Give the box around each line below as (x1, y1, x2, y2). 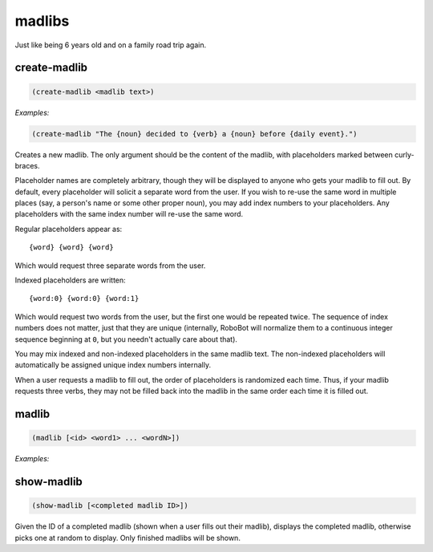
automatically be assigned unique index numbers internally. (14, 360, 212, 370)
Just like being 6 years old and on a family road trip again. (14, 40, 207, 50)
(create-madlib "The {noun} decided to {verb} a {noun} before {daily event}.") (31, 129, 358, 138)
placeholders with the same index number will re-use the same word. (14, 209, 244, 219)
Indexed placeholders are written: (14, 275, 126, 285)
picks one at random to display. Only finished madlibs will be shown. (14, 533, 241, 542)
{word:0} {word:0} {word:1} (29, 294, 140, 303)
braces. (14, 160, 40, 170)
